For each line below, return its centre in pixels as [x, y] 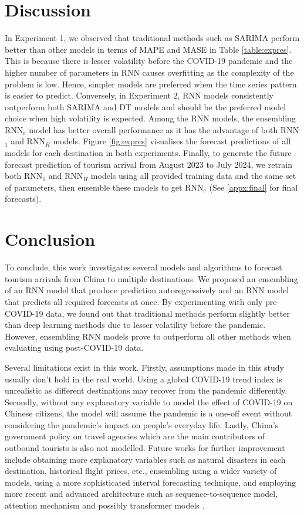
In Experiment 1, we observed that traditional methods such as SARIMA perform [152, 38]
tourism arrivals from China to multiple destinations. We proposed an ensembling [151, 278]
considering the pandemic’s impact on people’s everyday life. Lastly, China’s [142, 424]
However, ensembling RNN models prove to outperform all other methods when [148, 336]
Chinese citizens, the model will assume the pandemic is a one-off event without [148, 413]
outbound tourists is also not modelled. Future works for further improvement [145, 448]
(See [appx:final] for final [254, 187]
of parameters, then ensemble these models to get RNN [104, 187]
